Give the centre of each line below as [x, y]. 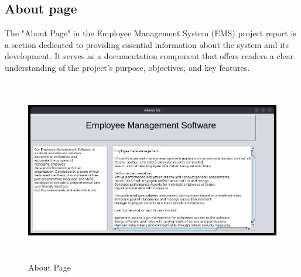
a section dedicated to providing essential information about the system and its [147, 44]
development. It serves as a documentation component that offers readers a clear [149, 56]
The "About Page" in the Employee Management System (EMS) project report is [150, 33]
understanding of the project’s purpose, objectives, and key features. [127, 67]
